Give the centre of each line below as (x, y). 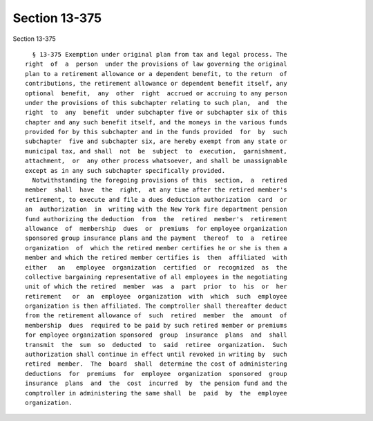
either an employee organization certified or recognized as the (156, 267)
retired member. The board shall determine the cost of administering (156, 364)
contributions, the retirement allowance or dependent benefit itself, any (156, 84)
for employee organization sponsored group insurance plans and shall (156, 335)
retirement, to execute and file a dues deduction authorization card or (156, 199)
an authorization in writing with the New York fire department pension (156, 209)
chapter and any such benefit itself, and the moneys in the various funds (156, 122)
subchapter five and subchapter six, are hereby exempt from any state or (156, 141)
